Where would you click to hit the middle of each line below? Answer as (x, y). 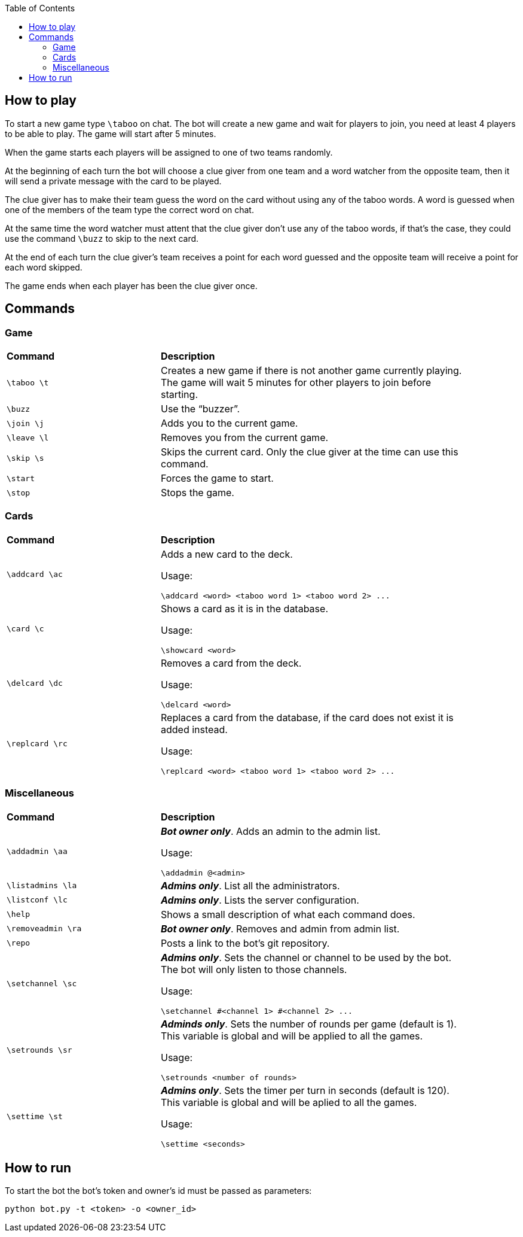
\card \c (25, 628)
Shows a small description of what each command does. (288, 914)
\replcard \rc (37, 743)
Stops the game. (197, 493)
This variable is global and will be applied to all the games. (292, 1036)
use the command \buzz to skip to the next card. (102, 238)
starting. (179, 395)
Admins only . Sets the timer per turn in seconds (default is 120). (305, 1090)
